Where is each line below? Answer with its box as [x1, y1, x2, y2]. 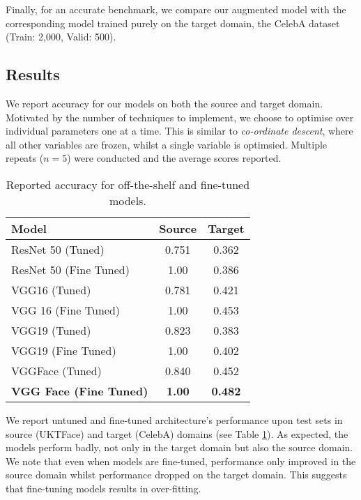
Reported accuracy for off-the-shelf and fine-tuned [6, 176, 250, 192]
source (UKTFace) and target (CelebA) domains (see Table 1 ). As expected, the [6, 426, 348, 441]
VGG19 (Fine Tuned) [11, 342, 116, 358]
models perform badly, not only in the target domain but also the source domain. [6, 440, 353, 455]
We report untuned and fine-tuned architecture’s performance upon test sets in [6, 412, 343, 427]
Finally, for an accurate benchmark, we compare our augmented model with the [6, 2, 346, 16]
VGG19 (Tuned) [11, 321, 91, 338]
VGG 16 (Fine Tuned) [11, 301, 121, 318]
